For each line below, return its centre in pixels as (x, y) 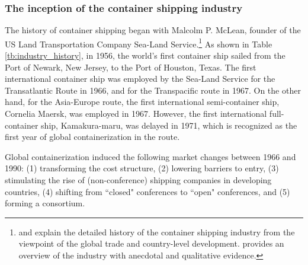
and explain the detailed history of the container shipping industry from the (157, 232)
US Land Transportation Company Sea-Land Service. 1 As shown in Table (139, 43)
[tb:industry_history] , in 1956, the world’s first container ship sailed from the (145, 55)
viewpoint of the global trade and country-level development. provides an (151, 243)
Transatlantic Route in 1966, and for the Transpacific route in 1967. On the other (153, 90)
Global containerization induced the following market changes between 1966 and (150, 156)
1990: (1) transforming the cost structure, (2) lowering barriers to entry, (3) (142, 168)
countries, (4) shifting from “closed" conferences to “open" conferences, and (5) (147, 191)
